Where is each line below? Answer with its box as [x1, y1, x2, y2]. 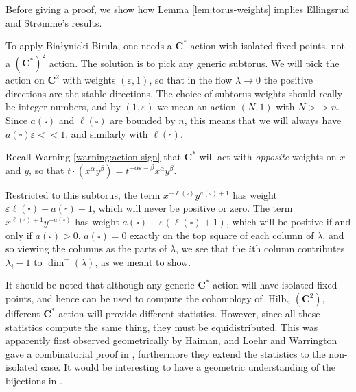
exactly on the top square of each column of [130, 228, 314, 242]
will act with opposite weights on [199, 149, 337, 164]
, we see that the [176, 241, 246, 256]
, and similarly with [65, 126, 148, 140]
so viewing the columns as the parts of [5, 241, 167, 256]
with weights [62, 73, 116, 87]
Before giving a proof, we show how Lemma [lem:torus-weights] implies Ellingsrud [5, 2, 350, 16]
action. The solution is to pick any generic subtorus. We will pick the [49, 56, 340, 70]
